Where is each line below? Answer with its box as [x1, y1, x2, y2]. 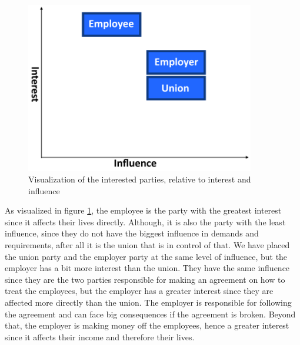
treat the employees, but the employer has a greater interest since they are [5, 285, 274, 297]
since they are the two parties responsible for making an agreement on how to [5, 273, 285, 285]
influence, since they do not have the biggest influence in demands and [5, 227, 259, 239]
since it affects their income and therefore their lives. [5, 330, 195, 343]
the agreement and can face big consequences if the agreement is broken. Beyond [5, 307, 296, 320]
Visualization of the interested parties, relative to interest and [28, 173, 251, 185]
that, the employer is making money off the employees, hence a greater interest [5, 319, 289, 332]
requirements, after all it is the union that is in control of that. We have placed [5, 239, 290, 251]
